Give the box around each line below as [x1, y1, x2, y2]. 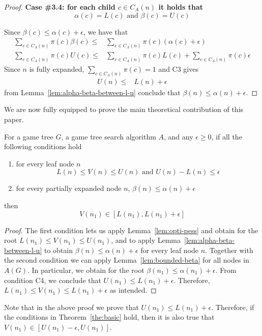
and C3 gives [158, 63, 198, 74]
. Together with [205, 244, 253, 255]
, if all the [211, 131, 242, 142]
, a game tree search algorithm [61, 131, 156, 142]
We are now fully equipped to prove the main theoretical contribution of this [4, 104, 244, 115]
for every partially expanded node [16, 183, 122, 193]
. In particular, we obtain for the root [27, 264, 144, 275]
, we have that [83, 26, 128, 37]
